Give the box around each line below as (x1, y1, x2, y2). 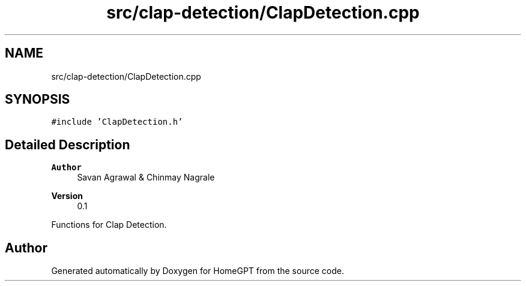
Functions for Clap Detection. (51, 219, 167, 230)
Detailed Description (5, 137, 130, 152)
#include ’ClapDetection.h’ (51, 117, 183, 127)
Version (51, 191, 83, 201)
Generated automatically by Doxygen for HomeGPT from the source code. (51, 266, 344, 276)
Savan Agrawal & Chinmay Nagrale (77, 172, 215, 183)
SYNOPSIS (5, 92, 70, 107)
